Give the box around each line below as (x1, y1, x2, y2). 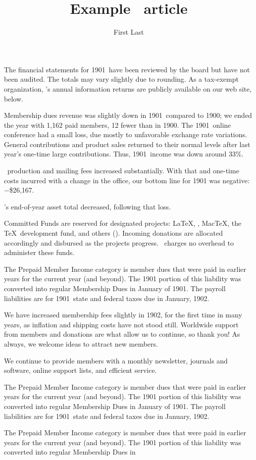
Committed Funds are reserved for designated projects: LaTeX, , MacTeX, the (4, 218, 242, 228)
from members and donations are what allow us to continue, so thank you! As (4, 329, 240, 339)
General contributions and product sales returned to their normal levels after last (4, 139, 251, 149)
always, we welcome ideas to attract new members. (4, 338, 158, 349)
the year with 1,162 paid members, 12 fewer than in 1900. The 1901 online (4, 119, 231, 130)
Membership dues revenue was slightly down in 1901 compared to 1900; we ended (4, 110, 252, 120)
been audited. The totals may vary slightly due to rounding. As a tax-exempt (4, 74, 239, 84)
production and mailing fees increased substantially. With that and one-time (7, 165, 239, 176)
